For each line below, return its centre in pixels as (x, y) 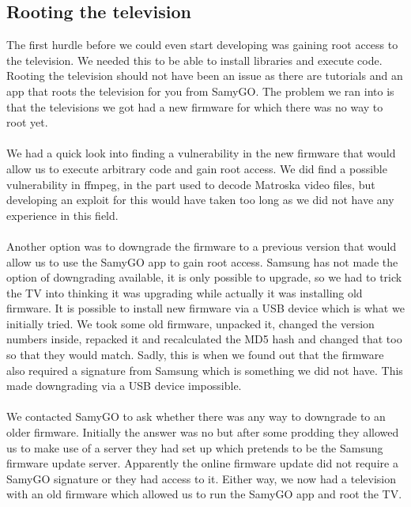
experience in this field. (62, 215)
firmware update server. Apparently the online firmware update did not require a (202, 463)
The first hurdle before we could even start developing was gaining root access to (202, 45)
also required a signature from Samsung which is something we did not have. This (205, 370)
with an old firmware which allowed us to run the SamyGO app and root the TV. (204, 494)
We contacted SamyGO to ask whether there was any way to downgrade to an (196, 416)
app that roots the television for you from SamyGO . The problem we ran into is (200, 91)
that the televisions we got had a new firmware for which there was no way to (195, 106)
